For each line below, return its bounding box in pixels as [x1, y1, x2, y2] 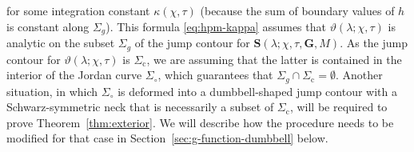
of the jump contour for [134, 34, 250, 51]
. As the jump [340, 34, 408, 51]
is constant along [6, 18, 90, 34]
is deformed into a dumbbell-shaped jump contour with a [117, 82, 398, 99]
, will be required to [289, 98, 388, 115]
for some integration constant [6, 2, 150, 18]
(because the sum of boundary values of [200, 2, 395, 18]
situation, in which [6, 82, 98, 99]
